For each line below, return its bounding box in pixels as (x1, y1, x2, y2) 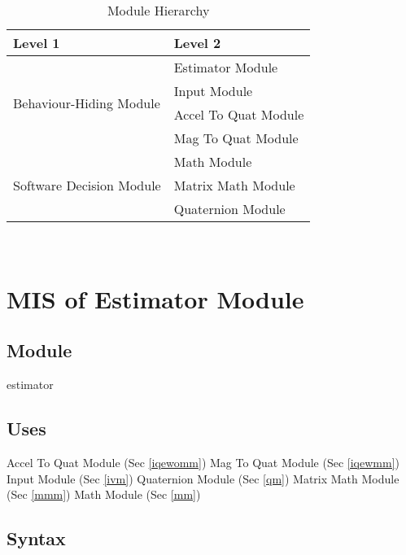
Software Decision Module (13, 176, 161, 194)
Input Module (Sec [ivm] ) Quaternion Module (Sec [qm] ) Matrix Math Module (7, 470, 399, 487)
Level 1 (13, 33, 60, 52)
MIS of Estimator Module (7, 282, 304, 315)
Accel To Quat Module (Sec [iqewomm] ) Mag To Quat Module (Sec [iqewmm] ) (7, 453, 399, 470)
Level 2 (173, 33, 221, 52)
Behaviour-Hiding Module (13, 93, 160, 112)
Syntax (7, 526, 66, 551)
